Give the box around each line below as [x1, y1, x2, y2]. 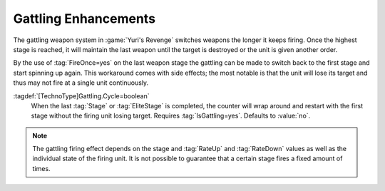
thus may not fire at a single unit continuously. [13, 78, 149, 87]
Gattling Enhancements [13, 11, 156, 26]
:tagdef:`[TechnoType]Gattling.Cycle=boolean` [13, 91, 150, 100]
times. [32, 164, 51, 172]
